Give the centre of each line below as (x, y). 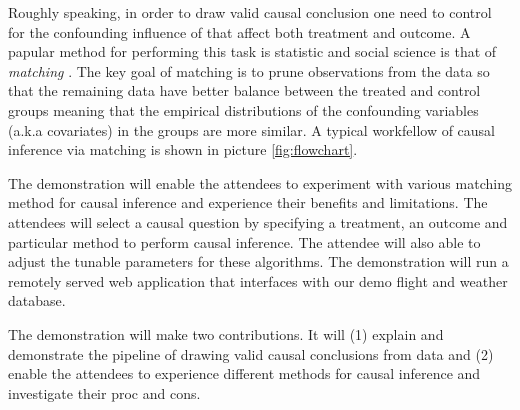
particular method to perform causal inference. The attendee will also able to (244, 241)
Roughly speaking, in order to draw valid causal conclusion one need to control (250, 12)
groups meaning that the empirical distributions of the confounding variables (243, 109)
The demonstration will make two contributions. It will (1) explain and (226, 333)
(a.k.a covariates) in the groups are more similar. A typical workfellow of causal (252, 129)
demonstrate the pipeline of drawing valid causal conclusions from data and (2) (251, 353)
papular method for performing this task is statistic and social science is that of (252, 51)
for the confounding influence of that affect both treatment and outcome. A (239, 31)
